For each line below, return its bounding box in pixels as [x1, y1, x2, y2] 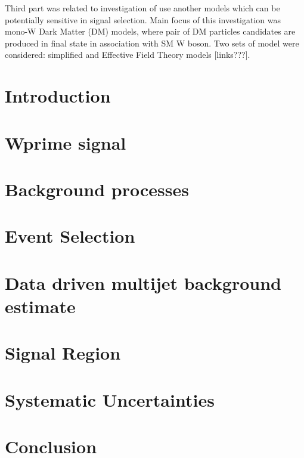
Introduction [5, 83, 111, 108]
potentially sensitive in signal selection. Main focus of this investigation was [5, 13, 281, 26]
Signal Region [5, 341, 121, 365]
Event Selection [5, 224, 135, 248]
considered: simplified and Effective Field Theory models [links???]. [5, 48, 250, 61]
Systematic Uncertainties [5, 387, 215, 411]
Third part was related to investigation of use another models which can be [5, 2, 280, 14]
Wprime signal [5, 130, 126, 154]
